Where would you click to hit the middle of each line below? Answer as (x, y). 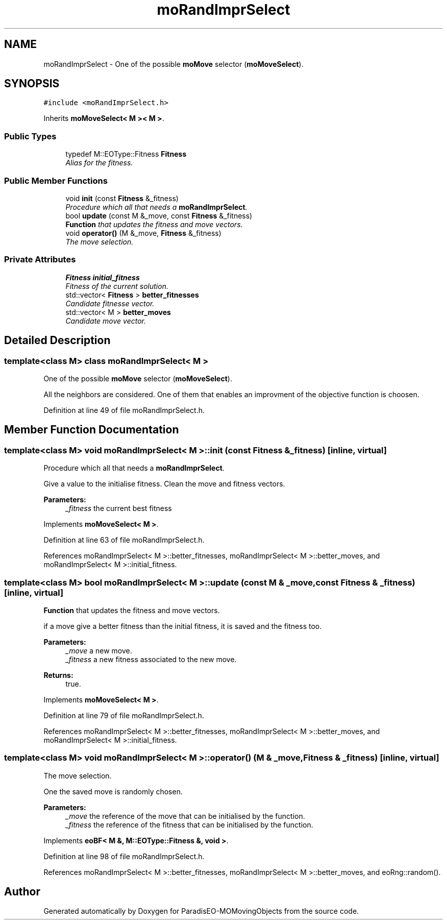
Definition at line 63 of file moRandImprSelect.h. (124, 540)
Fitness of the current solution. (117, 286)
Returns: (58, 675)
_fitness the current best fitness (119, 508)
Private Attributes (40, 260)
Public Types (30, 136)
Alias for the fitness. (99, 163)
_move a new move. (99, 650)
